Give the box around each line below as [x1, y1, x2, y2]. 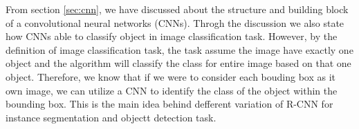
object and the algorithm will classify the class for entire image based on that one [6, 56, 351, 70]
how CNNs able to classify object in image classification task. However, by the [6, 29, 338, 43]
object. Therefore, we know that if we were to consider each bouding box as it [6, 69, 336, 83]
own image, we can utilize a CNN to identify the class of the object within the [6, 83, 338, 97]
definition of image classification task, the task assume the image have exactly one [6, 42, 353, 57]
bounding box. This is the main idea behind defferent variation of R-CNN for [6, 97, 333, 111]
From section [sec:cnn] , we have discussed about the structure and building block [6, 2, 349, 16]
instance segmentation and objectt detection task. [6, 110, 217, 124]
